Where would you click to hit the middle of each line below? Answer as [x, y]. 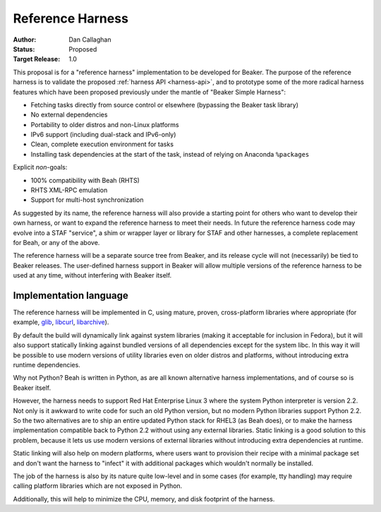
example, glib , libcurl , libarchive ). [61, 322]
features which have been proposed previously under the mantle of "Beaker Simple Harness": [149, 92]
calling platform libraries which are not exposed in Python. [98, 486]
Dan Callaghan [90, 40]
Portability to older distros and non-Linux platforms [105, 124]
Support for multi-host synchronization [87, 200]
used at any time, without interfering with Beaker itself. [92, 275]
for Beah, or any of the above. [56, 242]
